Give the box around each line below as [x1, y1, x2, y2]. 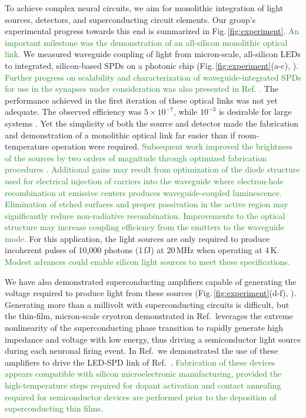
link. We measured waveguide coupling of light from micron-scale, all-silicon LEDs [5, 48, 301, 60]
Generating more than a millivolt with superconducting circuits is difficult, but [5, 298, 290, 310]
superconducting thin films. [5, 402, 104, 414]
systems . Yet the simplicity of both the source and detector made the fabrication [5, 117, 299, 129]
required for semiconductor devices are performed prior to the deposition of [5, 390, 277, 403]
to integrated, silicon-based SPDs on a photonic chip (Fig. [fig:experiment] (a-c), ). [5, 59, 299, 71]
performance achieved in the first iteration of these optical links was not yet [5, 94, 278, 106]
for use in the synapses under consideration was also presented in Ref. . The [5, 82, 278, 95]
